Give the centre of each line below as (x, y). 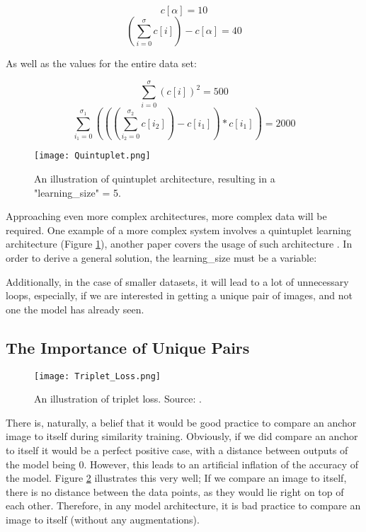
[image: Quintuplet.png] (92, 156)
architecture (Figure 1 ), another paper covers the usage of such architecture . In (179, 244)
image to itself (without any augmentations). (103, 519)
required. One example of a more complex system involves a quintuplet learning (179, 230)
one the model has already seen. (75, 309)
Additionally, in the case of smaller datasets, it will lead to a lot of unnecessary (177, 281)
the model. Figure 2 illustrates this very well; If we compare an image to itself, (176, 478)
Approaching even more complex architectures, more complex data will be (166, 216)
